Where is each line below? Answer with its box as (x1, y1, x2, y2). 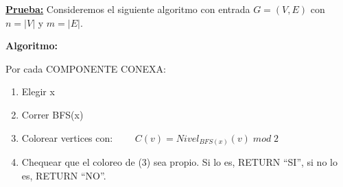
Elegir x (21, 84, 55, 99)
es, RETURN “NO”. (21, 168, 106, 182)
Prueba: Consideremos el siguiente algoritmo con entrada (5, 2, 250, 16)
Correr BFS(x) (21, 107, 84, 121)
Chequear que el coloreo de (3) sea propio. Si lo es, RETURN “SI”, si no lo (21, 155, 338, 169)
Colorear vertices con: (21, 130, 113, 145)
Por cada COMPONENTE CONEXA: (5, 61, 166, 75)
